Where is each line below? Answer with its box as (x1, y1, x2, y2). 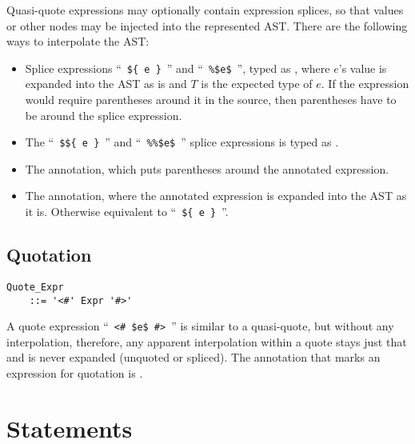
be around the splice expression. (25, 106, 182, 123)
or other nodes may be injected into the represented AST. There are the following (6, 17, 408, 34)
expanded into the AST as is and (25, 75, 187, 92)
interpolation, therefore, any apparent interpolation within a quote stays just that (6, 333, 407, 350)
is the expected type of (201, 75, 313, 92)
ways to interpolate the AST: (6, 33, 150, 50)
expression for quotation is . (6, 365, 143, 382)
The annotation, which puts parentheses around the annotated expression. (25, 160, 389, 177)
